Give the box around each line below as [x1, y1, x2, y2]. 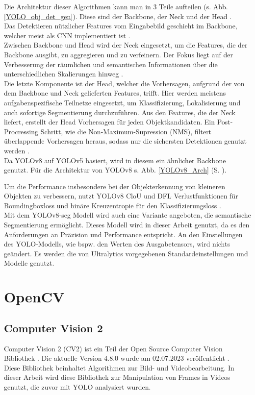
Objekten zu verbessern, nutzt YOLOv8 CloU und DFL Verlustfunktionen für [4, 191, 238, 201]
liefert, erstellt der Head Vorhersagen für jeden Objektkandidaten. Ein [4, 117, 215, 127]
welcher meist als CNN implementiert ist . [4, 30, 130, 40]
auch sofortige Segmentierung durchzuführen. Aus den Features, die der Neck [4, 107, 236, 117]
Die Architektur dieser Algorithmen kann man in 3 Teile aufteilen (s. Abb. [4, 1, 228, 11]
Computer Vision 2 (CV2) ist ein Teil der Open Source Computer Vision [4, 343, 223, 353]
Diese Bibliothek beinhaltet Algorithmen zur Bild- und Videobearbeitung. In [4, 362, 234, 372]
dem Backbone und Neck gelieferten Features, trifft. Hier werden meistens [4, 88, 226, 98]
